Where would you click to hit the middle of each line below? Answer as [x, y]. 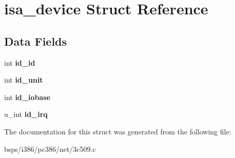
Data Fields [36, 41]
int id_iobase [27, 97]
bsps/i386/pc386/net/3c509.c [50, 149]
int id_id [20, 62]
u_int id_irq [26, 114]
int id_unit [24, 80]
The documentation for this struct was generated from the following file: [118, 131]
